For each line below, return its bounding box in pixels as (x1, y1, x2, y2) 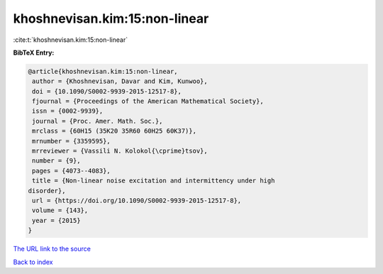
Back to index (13, 258, 53, 266)
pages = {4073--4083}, (32, 167, 111, 175)
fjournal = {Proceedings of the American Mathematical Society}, (32, 97, 264, 106)
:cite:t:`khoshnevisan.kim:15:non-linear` (13, 35, 128, 44)
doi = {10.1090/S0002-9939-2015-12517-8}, (32, 87, 182, 95)
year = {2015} (32, 217, 81, 224)
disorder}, (28, 187, 66, 194)
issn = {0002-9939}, (32, 107, 104, 115)
